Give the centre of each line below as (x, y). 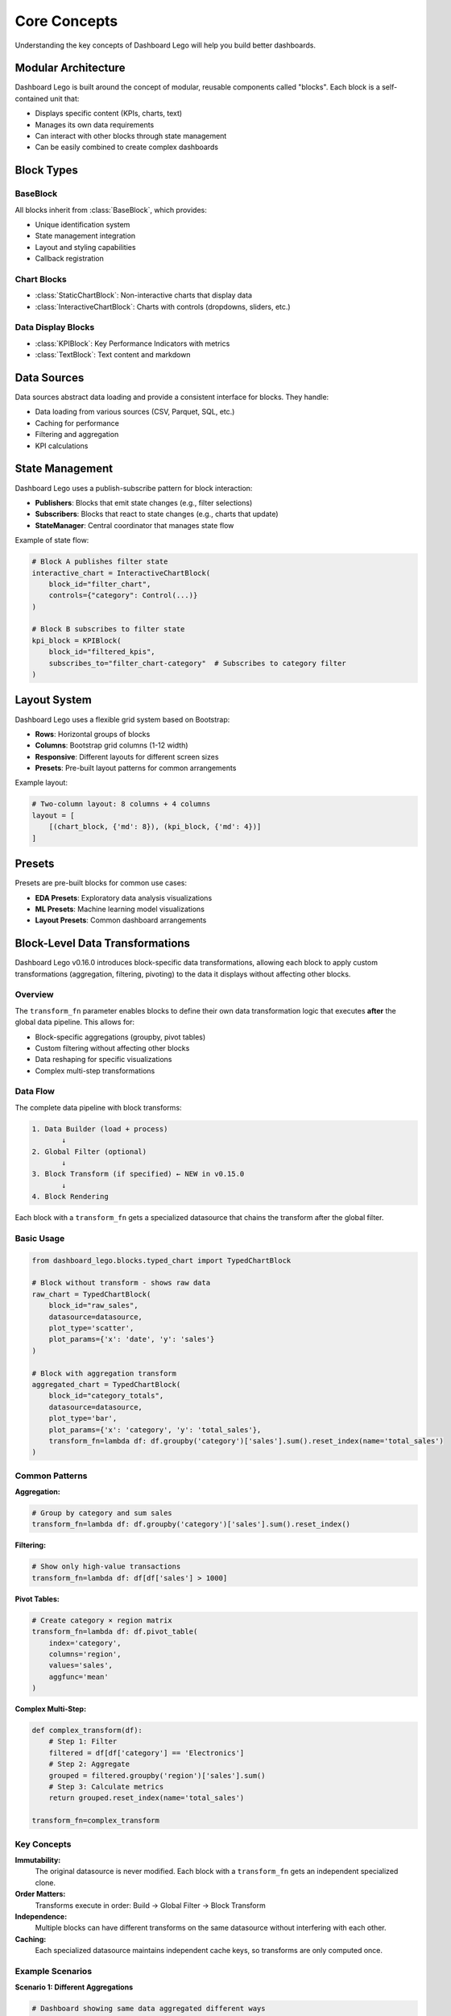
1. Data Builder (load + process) (100, 1129)
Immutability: (38, 1860)
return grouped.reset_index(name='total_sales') (147, 1798)
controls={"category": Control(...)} (123, 596)
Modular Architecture (70, 68)
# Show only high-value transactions (106, 1567)
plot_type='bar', (83, 1418)
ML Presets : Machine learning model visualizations (120, 909)
